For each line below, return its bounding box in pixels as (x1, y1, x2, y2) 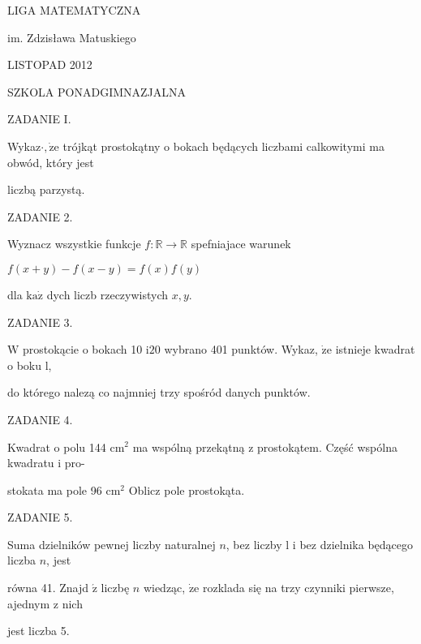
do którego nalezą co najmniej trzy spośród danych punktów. (7, 384, 311, 401)
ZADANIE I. (7, 110, 71, 127)
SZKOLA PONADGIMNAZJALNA (7, 83, 187, 100)
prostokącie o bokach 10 (23, 341, 143, 358)
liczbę (101, 579, 130, 596)
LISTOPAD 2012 (7, 56, 92, 73)
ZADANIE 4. (7, 410, 73, 427)
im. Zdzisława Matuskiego (7, 28, 136, 45)
